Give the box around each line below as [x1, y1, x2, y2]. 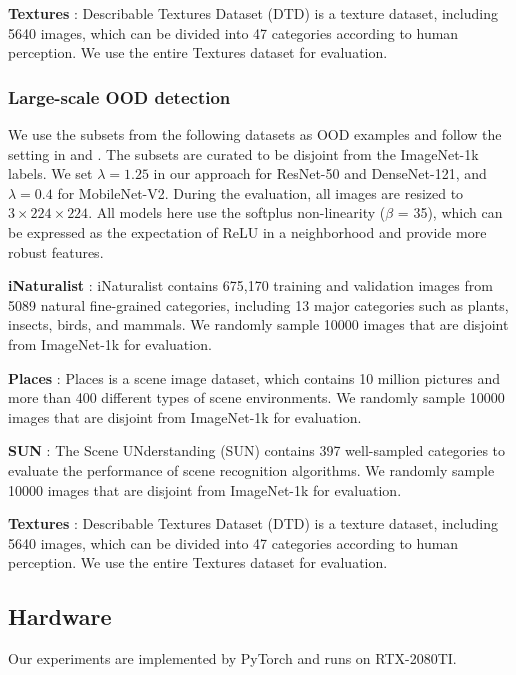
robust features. [8, 241, 104, 262]
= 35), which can [397, 202, 503, 223]
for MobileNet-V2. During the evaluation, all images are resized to [57, 182, 464, 203]
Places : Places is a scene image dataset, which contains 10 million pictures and [8, 367, 501, 388]
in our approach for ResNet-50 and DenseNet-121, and [153, 163, 487, 184]
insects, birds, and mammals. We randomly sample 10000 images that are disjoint [8, 314, 509, 335]
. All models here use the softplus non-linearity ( [88, 202, 386, 223]
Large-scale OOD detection [8, 84, 231, 109]
